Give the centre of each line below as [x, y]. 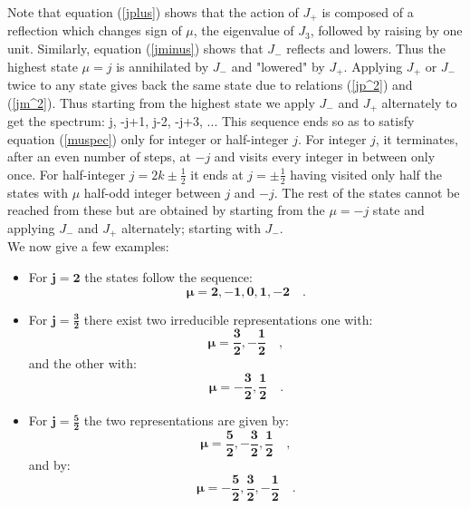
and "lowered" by [278, 66]
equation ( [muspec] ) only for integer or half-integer [148, 138]
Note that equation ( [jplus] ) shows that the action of [153, 12]
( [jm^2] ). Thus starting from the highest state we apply [161, 102]
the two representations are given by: [187, 420]
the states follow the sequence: [168, 276]
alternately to [419, 102]
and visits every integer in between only [325, 156]
